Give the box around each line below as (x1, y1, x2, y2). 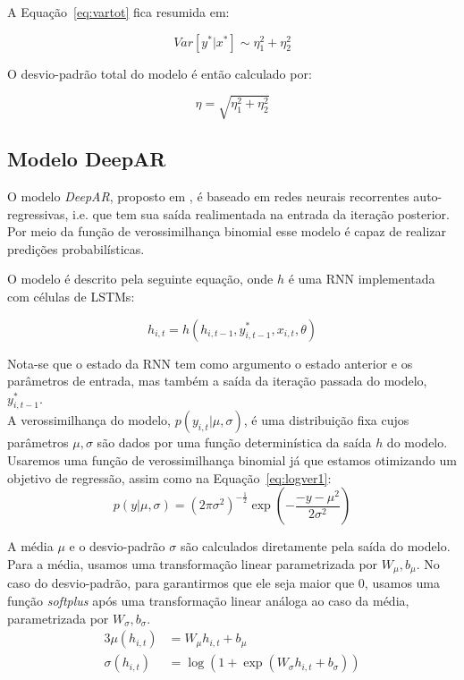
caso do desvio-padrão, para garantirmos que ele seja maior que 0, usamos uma (7, 574, 441, 592)
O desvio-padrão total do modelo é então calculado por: (7, 64, 312, 82)
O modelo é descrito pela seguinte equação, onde (7, 269, 274, 288)
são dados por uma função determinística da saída (97, 433, 372, 452)
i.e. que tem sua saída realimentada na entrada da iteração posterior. (72, 204, 450, 223)
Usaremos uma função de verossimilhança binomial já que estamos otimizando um (7, 451, 457, 470)
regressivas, (7, 204, 69, 223)
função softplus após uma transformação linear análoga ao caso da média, (7, 591, 409, 609)
